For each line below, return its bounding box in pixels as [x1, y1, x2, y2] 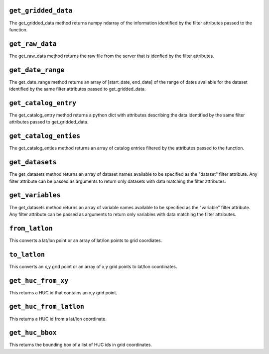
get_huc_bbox [9, 329, 57, 337]
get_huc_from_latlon [9, 303, 85, 311]
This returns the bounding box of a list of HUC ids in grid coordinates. [9, 342, 152, 348]
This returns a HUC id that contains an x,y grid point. [9, 289, 117, 296]
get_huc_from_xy [9, 276, 69, 285]
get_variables [9, 191, 61, 199]
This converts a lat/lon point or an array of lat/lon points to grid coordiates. [9, 237, 162, 243]
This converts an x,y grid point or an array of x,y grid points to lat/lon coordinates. [9, 263, 177, 269]
